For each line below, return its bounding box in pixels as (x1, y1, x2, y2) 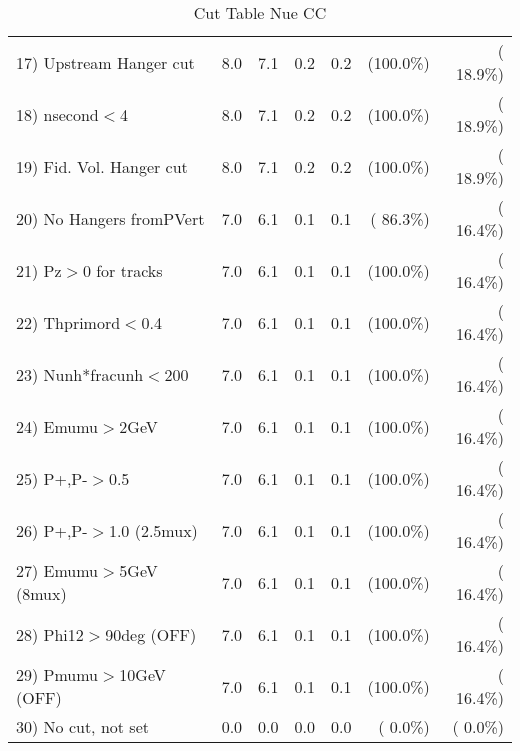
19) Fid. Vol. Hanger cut (16, 154, 188, 178)
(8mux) (16, 582, 67, 605)
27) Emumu (16, 559, 99, 582)
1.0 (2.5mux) (108, 518, 198, 542)
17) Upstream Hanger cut (16, 50, 195, 74)
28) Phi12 (16, 622, 84, 646)
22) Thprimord (16, 310, 121, 334)
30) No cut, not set (16, 715, 149, 738)
